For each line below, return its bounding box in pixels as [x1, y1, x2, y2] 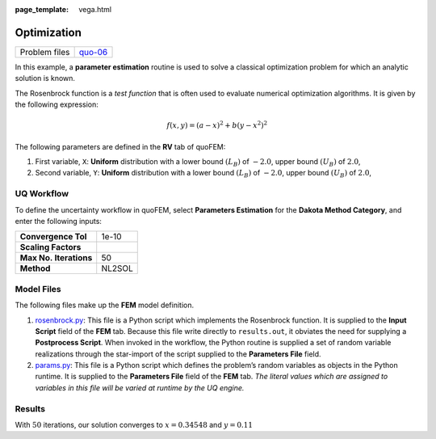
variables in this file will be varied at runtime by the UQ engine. [35, 382, 245, 392]
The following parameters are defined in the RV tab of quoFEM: [15, 141, 226, 151]
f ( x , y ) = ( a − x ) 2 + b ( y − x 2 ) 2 [166, 120, 268, 130]
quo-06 [78, 46, 108, 57]
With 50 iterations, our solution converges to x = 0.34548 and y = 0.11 [15, 420, 254, 429]
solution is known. [15, 74, 76, 83]
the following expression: [15, 99, 99, 109]
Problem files [19, 46, 70, 57]
